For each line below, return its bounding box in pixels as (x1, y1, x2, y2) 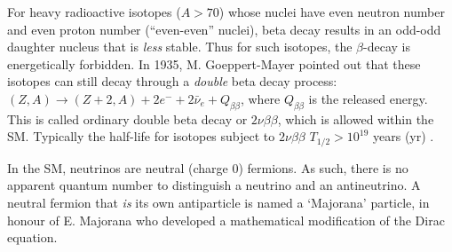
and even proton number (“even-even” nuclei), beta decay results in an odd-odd (7, 20, 441, 38)
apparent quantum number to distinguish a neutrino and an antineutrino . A (7, 176, 421, 194)
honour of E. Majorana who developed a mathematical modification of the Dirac (7, 210, 445, 229)
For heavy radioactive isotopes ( (7, 3, 181, 20)
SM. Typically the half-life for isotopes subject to (7, 127, 275, 146)
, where (240, 89, 281, 107)
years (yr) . (373, 127, 434, 146)
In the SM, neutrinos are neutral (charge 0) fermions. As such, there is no (7, 158, 408, 177)
